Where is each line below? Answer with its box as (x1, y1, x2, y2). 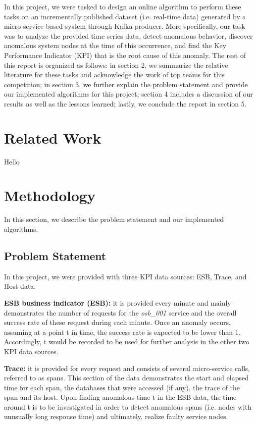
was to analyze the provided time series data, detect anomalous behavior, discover (4, 30, 253, 41)
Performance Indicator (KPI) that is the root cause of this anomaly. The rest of (4, 50, 246, 60)
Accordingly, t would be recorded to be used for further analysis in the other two (4, 336, 250, 347)
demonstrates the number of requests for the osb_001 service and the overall (4, 307, 237, 318)
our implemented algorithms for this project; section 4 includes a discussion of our (4, 89, 253, 99)
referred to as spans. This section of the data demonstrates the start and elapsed (4, 372, 249, 383)
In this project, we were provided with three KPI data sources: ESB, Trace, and (4, 271, 247, 281)
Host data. (4, 281, 36, 291)
